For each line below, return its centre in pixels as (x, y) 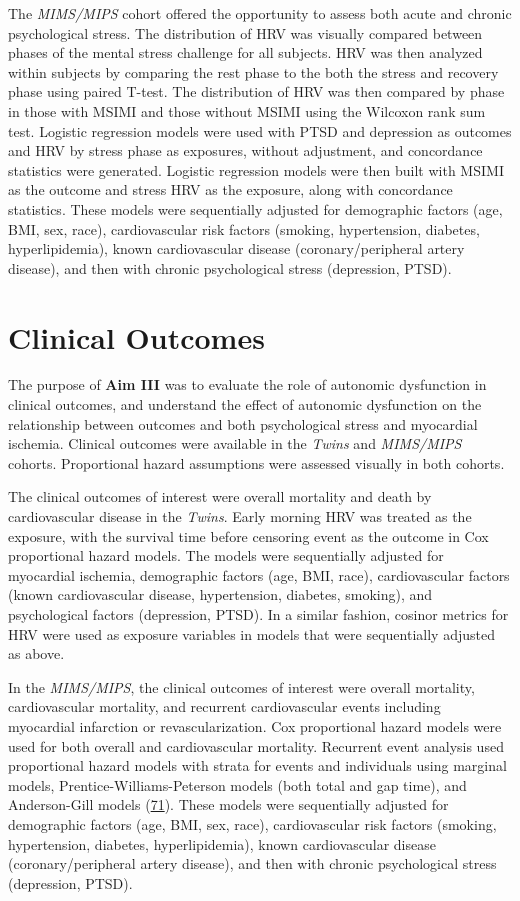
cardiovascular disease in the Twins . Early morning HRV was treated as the (240, 516)
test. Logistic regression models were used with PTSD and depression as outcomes (260, 130)
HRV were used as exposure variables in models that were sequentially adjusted (251, 633)
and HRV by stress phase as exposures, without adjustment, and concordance (245, 150)
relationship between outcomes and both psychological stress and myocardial (243, 423)
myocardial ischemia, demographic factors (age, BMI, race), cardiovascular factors (259, 574)
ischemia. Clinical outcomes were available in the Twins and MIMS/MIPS (235, 443)
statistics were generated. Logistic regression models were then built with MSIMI (256, 169)
